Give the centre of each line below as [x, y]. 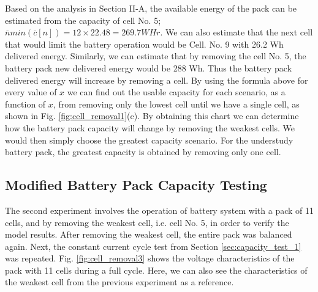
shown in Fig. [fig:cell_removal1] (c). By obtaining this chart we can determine [152, 116]
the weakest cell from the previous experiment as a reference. [119, 282]
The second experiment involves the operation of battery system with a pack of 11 [159, 210]
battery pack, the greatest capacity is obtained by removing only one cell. [143, 152]
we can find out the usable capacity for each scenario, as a [176, 92]
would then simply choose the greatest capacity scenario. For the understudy [149, 140]
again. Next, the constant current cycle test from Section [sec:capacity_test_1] [153, 246]
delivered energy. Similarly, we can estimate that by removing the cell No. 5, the [156, 56]
